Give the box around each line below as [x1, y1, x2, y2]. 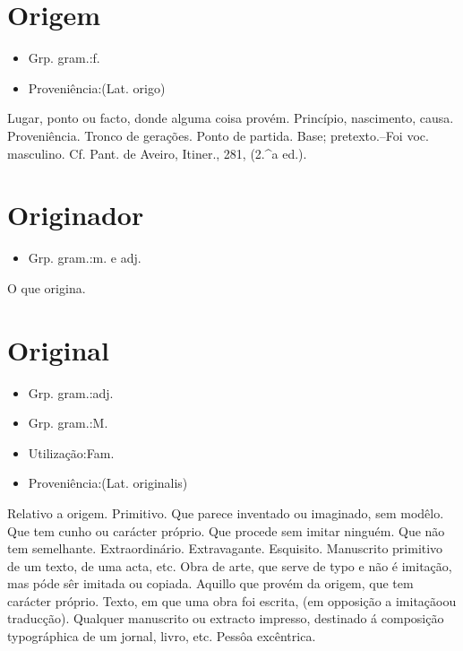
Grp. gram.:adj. [28, 383, 114, 402]
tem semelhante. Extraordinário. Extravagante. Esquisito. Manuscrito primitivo [7, 539, 443, 558]
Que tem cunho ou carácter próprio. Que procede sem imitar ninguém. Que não [7, 521, 445, 540]
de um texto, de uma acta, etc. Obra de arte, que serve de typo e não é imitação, [7, 556, 452, 575]
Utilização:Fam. [28, 443, 115, 462]
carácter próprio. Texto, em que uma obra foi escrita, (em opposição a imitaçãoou [7, 591, 457, 610]
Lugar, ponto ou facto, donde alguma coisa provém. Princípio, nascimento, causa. [7, 108, 454, 127]
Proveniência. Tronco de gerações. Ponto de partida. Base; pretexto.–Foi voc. [7, 126, 429, 144]
